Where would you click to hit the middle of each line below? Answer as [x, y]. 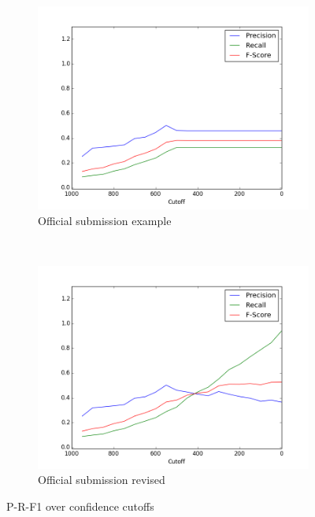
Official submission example [105, 220]
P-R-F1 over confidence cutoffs [80, 506]
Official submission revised [102, 480]
